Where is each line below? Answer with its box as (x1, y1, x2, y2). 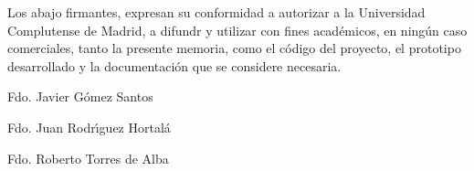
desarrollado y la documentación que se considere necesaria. (7, 56, 342, 75)
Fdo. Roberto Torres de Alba (7, 148, 169, 167)
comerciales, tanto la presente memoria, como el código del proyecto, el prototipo (7, 38, 461, 58)
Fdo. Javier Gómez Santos (7, 87, 153, 106)
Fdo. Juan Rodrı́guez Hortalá (7, 117, 171, 136)
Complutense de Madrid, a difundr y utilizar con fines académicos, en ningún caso (7, 20, 468, 39)
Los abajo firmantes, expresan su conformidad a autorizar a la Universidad (7, 3, 426, 21)
